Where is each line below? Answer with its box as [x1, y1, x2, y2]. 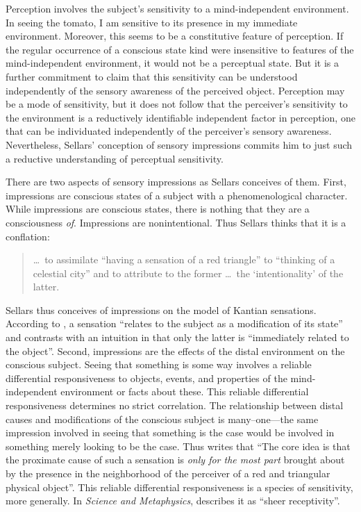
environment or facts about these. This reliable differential [60, 384, 309, 399]
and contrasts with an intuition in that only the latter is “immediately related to [6, 330, 349, 345]
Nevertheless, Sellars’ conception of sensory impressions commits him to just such [6, 137, 353, 151]
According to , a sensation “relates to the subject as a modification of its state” [6, 316, 343, 331]
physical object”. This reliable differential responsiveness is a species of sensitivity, [6, 479, 353, 494]
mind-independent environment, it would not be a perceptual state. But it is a [6, 56, 339, 70]
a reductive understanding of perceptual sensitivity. [6, 151, 224, 165]
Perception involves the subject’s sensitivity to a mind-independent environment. [6, 1, 349, 15]
